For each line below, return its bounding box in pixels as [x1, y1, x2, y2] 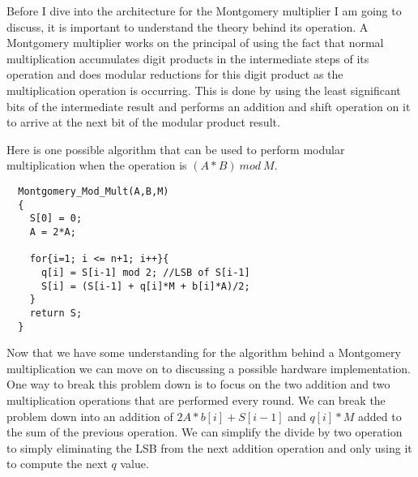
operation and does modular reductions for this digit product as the [6, 66, 343, 83]
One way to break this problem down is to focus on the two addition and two [6, 376, 390, 393]
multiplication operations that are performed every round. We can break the [6, 391, 386, 408]
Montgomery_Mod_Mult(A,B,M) [18, 185, 169, 197]
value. [120, 455, 149, 472]
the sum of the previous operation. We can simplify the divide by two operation [6, 423, 403, 440]
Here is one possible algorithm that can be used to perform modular [6, 140, 345, 157]
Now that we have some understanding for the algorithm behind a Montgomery [6, 344, 401, 361]
